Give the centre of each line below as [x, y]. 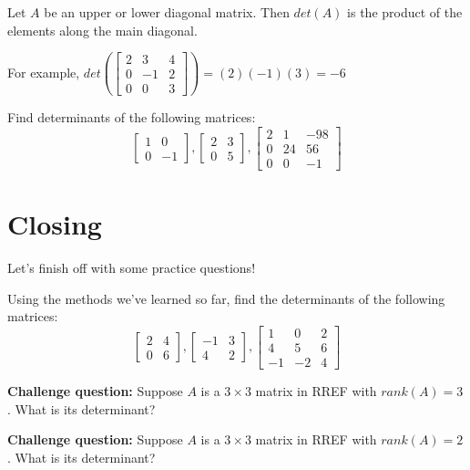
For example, [44, 72]
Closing [55, 224]
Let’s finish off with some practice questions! [132, 268]
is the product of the [405, 12]
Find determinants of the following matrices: [132, 117]
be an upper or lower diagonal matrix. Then [167, 12]
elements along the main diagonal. [102, 30]
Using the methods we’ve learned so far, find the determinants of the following [226, 298]
